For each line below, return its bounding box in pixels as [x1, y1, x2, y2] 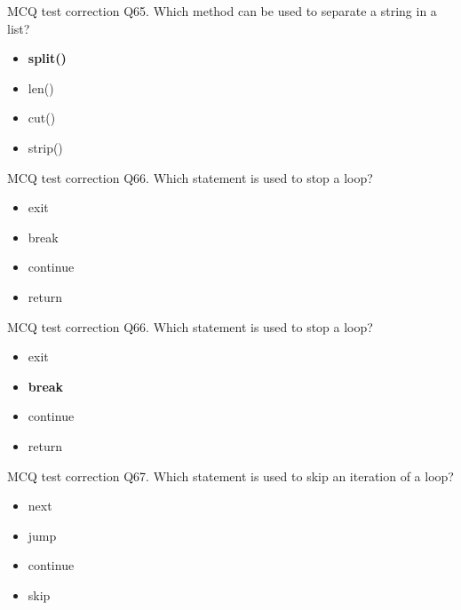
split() [28, 49, 67, 67]
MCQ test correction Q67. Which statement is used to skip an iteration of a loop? [7, 466, 454, 485]
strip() [28, 138, 63, 156]
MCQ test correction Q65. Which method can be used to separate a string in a [7, 2, 437, 20]
